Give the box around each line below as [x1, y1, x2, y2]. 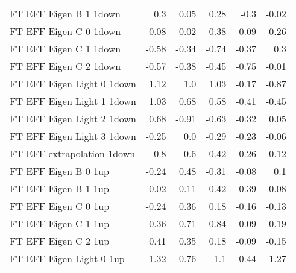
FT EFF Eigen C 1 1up [10, 216, 110, 230]
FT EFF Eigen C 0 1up [10, 199, 110, 213]
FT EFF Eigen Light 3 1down [10, 129, 136, 143]
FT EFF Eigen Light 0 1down [10, 77, 136, 90]
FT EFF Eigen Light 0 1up [10, 251, 125, 265]
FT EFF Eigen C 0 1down [10, 24, 121, 38]
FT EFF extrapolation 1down [10, 146, 136, 160]
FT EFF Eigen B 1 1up [10, 181, 109, 195]
